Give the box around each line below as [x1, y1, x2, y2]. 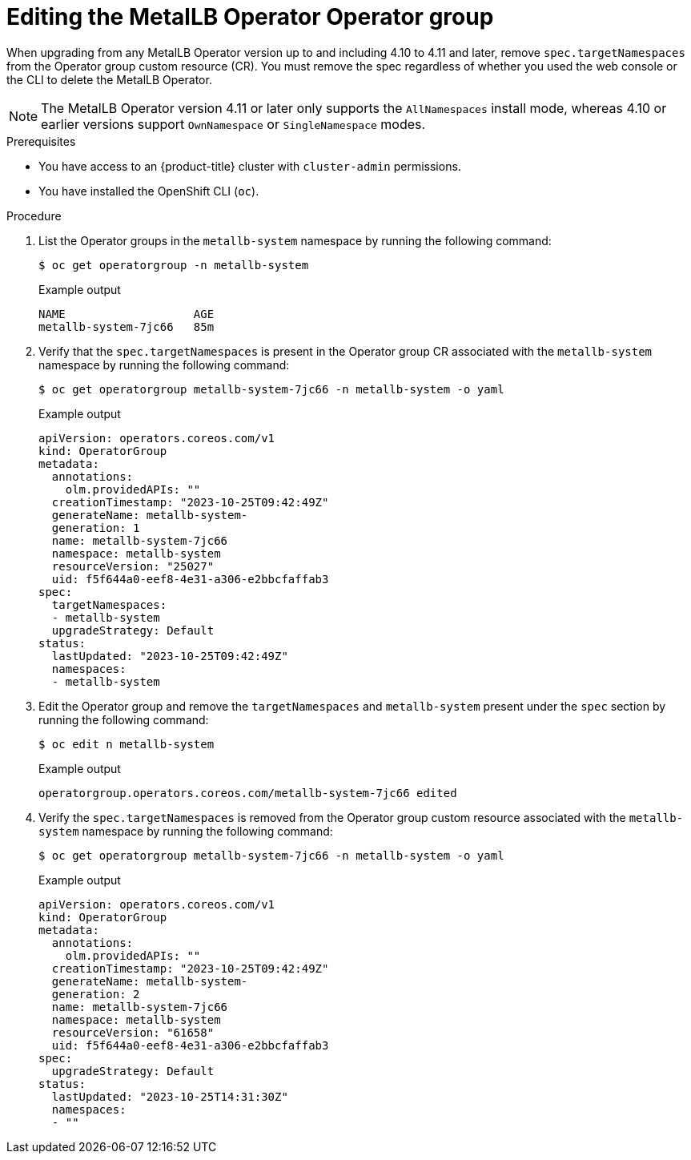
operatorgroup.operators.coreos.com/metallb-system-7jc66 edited [38, 786, 457, 800]
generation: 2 [51, 987, 140, 1001]
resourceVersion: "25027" [51, 559, 215, 573]
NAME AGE [38, 307, 215, 320]
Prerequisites [6, 134, 76, 148]
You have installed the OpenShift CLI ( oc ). [38, 183, 259, 198]
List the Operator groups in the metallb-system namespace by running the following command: [38, 233, 552, 248]
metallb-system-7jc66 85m [38, 320, 215, 333]
